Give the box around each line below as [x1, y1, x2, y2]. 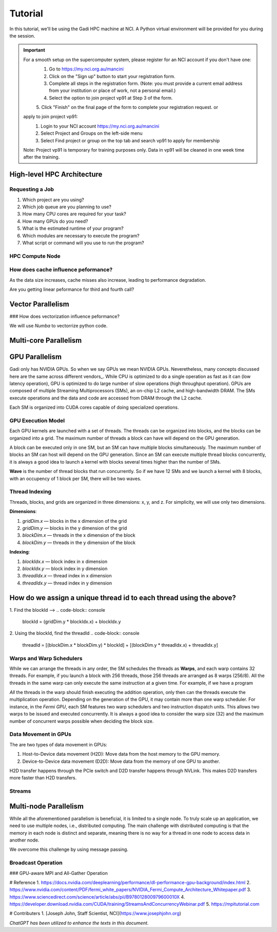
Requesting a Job [9, 186, 54, 193]
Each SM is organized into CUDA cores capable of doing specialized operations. [9, 404, 179, 411]
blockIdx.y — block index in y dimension [22, 565, 108, 572]
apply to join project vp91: [23, 114, 78, 120]
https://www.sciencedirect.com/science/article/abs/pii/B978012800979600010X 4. [9, 893, 185, 900]
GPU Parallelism [9, 353, 62, 361]
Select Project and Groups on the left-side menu [41, 130, 143, 136]
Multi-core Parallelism [9, 336, 82, 345]
